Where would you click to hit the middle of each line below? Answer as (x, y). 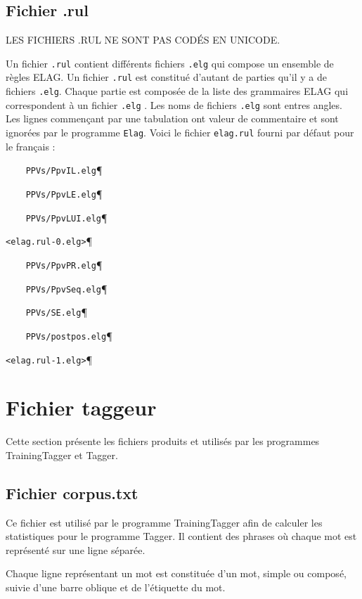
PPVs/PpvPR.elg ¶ (64, 264)
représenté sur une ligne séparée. (76, 549)
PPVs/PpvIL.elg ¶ (64, 170)
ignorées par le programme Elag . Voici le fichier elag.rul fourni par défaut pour (180, 133)
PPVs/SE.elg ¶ (56, 312)
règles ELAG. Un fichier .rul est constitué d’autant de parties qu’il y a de (166, 77)
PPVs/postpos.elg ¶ (69, 335)
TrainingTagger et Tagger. (62, 455)
